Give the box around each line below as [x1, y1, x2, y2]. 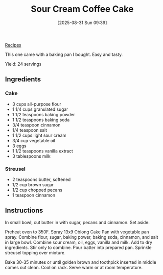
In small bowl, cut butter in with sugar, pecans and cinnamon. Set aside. [5, 219, 150, 225]
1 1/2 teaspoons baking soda [12, 117, 70, 123]
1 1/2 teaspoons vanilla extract [12, 148, 73, 154]
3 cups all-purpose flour [12, 101, 61, 107]
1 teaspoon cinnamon [12, 192, 55, 198]
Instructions [5, 206, 43, 215]
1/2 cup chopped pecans [12, 187, 63, 193]
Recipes [5, 42, 22, 48]
